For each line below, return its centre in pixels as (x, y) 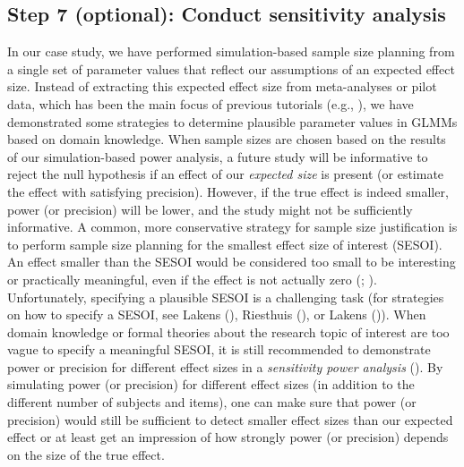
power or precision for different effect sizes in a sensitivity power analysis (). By (225, 366)
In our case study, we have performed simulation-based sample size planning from (231, 51)
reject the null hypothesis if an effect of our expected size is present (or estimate (226, 174)
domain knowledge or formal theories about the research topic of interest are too (228, 331)
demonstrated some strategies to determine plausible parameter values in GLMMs (232, 121)
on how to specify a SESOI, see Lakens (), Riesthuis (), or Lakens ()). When (217, 314)
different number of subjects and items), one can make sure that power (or (212, 402)
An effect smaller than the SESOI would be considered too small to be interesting (232, 262)
